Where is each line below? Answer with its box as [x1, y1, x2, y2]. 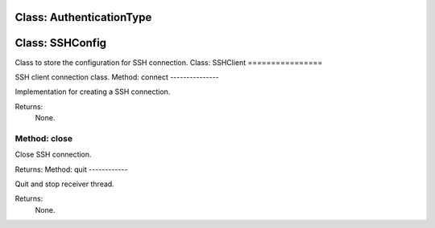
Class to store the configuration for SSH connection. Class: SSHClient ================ [14, 57, 323, 67]
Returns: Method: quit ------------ [14, 165, 128, 174]
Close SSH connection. [14, 149, 92, 160]
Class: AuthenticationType [14, 10, 152, 24]
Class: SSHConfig [14, 36, 107, 50]
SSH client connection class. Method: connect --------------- [14, 72, 219, 82]
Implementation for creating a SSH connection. [14, 87, 171, 96]
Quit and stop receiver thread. [14, 179, 114, 189]
